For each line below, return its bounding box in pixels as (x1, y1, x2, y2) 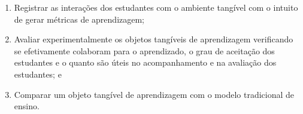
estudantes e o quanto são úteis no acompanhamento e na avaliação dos (14, 56, 277, 69)
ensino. (14, 100, 40, 112)
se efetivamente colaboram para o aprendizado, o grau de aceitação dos (14, 44, 275, 57)
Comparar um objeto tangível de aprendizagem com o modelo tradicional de (14, 88, 295, 100)
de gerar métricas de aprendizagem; (14, 13, 145, 25)
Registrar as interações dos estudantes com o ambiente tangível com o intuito (14, 1, 298, 13)
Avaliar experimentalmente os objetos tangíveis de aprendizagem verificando (14, 33, 293, 45)
